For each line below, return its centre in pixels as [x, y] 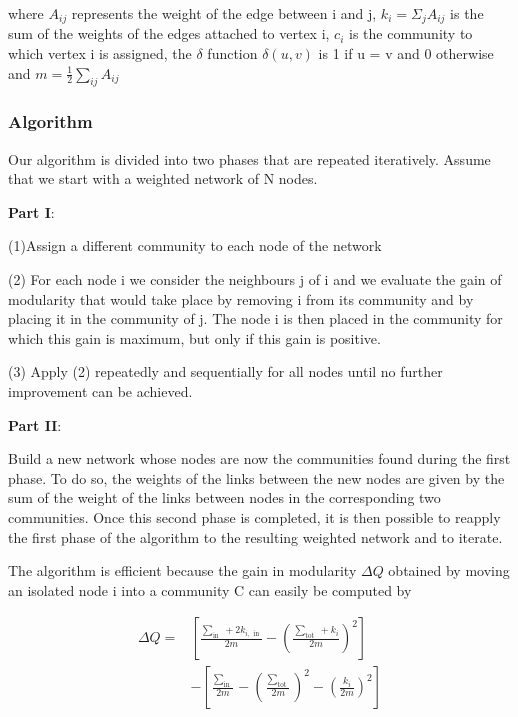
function [232, 53]
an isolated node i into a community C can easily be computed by [210, 589]
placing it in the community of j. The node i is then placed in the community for [255, 318]
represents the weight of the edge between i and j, [224, 13]
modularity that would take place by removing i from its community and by [241, 298]
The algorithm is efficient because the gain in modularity [182, 570]
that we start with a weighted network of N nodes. [163, 178]
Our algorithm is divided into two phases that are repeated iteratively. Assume [249, 158]
